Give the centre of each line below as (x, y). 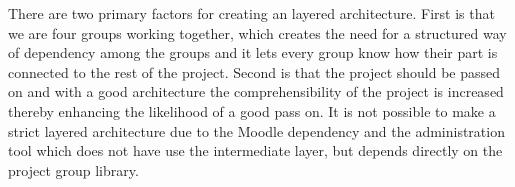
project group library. (73, 169)
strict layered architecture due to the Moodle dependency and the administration (256, 130)
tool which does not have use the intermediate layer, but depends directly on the (255, 150)
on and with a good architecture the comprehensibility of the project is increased (256, 91)
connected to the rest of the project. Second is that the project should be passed (254, 71)
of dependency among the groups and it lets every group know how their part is (253, 52)
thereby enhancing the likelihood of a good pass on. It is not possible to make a (252, 110)
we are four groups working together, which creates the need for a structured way (257, 32)
